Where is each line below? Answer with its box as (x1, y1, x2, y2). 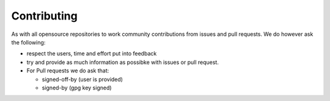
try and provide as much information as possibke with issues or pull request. (26, 58, 219, 66)
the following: (11, 38, 46, 46)
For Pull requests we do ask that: (26, 67, 109, 74)
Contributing (11, 9, 78, 23)
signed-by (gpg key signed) (42, 84, 112, 91)
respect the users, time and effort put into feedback (26, 50, 157, 57)
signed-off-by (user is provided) (42, 75, 123, 83)
